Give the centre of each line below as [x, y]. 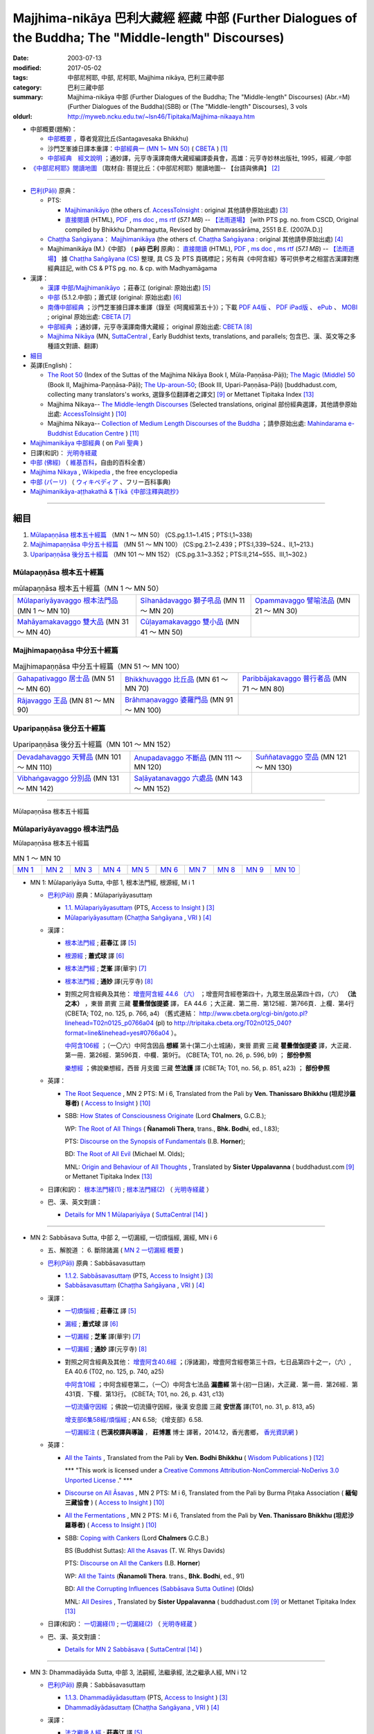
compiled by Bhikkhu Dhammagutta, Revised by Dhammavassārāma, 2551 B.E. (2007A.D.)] [194, 230]
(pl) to [164, 1023]
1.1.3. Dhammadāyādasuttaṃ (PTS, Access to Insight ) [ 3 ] [146, 1698]
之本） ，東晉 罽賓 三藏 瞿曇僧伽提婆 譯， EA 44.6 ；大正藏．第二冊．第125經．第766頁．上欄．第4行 [210, 1004]
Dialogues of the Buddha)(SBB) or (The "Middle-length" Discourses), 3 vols [199, 107]
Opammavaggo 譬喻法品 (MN [303, 601]
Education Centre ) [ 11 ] [107, 433]
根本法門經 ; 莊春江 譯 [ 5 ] [100, 943]
